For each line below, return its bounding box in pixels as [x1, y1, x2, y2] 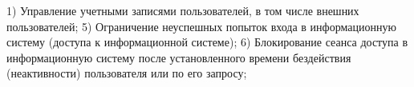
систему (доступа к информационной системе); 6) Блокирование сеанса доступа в [6, 34, 408, 50]
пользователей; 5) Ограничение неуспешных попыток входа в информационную [6, 18, 396, 34]
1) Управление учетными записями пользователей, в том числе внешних [6, 2, 359, 18]
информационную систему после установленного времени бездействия [6, 49, 351, 65]
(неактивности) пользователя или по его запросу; [6, 65, 247, 81]
